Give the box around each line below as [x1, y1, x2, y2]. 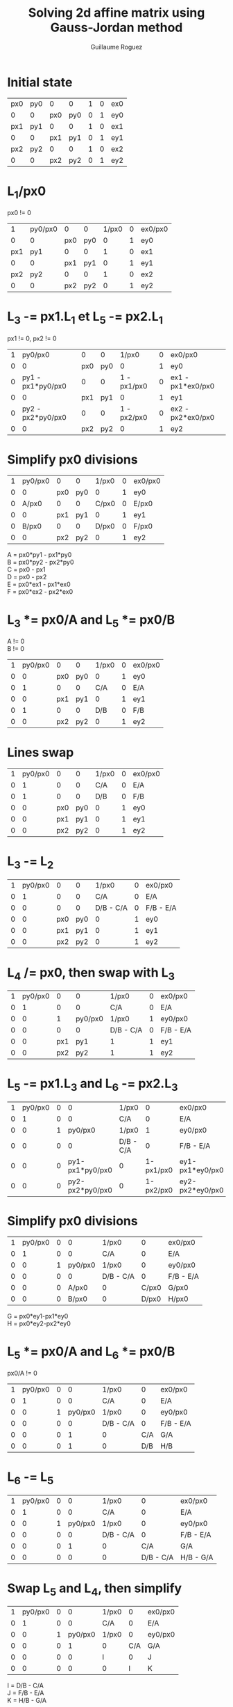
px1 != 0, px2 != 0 [7, 334, 57, 343]
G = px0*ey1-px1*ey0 [7, 1312, 69, 1320]
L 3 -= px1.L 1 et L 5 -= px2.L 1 [7, 308, 164, 327]
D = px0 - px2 [7, 572, 47, 581]
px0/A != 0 [7, 1369, 38, 1378]
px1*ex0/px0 [170, 381, 215, 391]
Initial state [7, 74, 73, 90]
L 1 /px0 [7, 183, 46, 201]
